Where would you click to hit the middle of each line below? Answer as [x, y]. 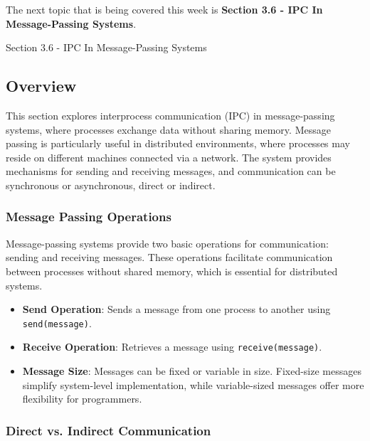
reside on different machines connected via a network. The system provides [169, 157]
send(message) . [57, 323]
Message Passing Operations [89, 217]
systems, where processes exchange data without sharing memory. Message [168, 129]
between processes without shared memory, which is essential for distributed [172, 271]
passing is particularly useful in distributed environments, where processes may [178, 143]
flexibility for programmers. [82, 399]
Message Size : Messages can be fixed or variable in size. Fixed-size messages [192, 371]
